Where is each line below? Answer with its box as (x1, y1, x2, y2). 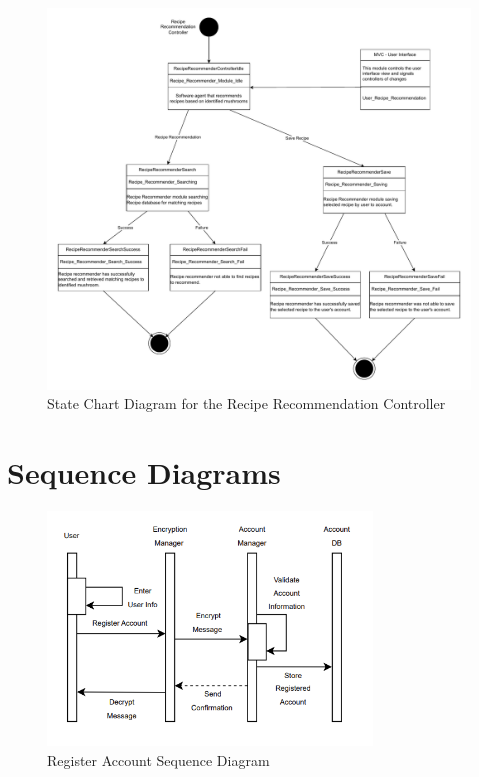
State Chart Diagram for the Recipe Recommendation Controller (47, 393, 446, 414)
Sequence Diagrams (7, 452, 281, 493)
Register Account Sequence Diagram (47, 750, 270, 770)
